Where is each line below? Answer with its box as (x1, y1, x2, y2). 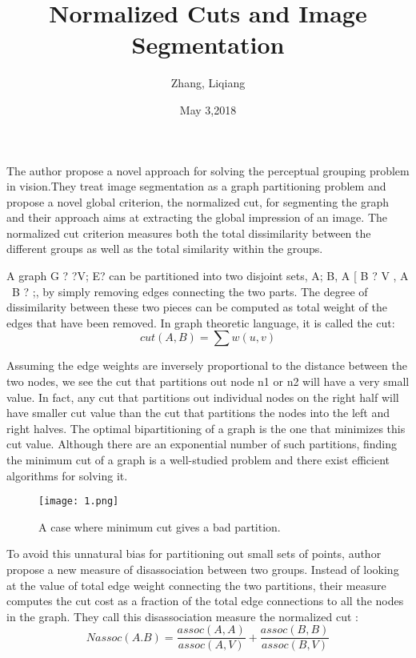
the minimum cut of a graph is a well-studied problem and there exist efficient (6, 451, 390, 467)
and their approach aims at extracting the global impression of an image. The (6, 209, 387, 226)
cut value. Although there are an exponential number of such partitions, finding (6, 435, 398, 452)
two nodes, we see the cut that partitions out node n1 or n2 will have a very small (6, 373, 410, 390)
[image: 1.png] (38, 496, 119, 508)
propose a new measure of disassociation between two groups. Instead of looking (6, 561, 399, 578)
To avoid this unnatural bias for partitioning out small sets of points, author (6, 545, 382, 562)
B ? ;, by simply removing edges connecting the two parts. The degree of (11, 283, 368, 299)
